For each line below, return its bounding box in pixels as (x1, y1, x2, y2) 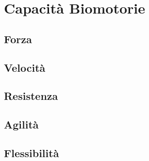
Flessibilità (4, 145, 59, 160)
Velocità (4, 60, 46, 75)
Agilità (4, 117, 39, 132)
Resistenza (4, 88, 58, 103)
